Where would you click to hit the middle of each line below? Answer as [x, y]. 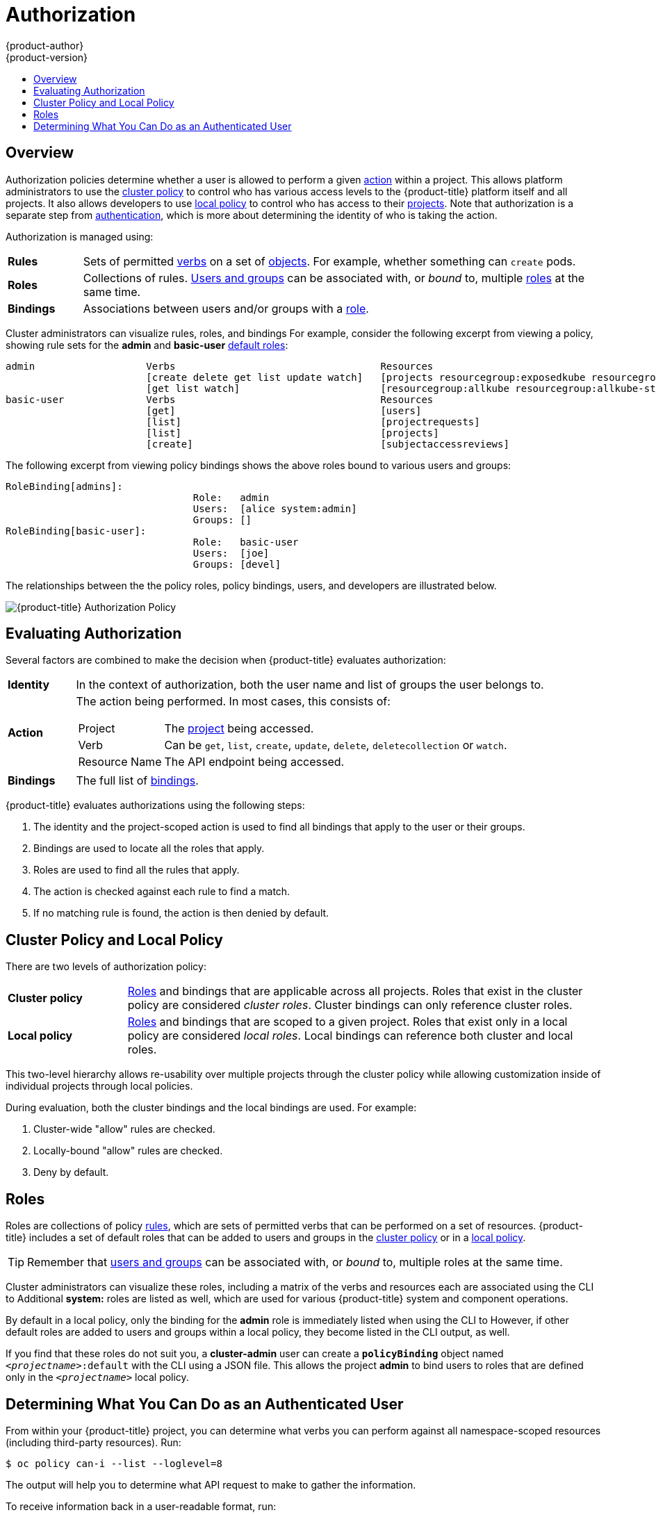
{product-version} [47, 57]
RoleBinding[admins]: [64, 486]
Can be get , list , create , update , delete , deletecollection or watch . [336, 745]
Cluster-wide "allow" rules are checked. [124, 1129]
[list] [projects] [293, 433]
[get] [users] [284, 410]
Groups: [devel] [237, 564]
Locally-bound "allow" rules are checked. [128, 1151]
